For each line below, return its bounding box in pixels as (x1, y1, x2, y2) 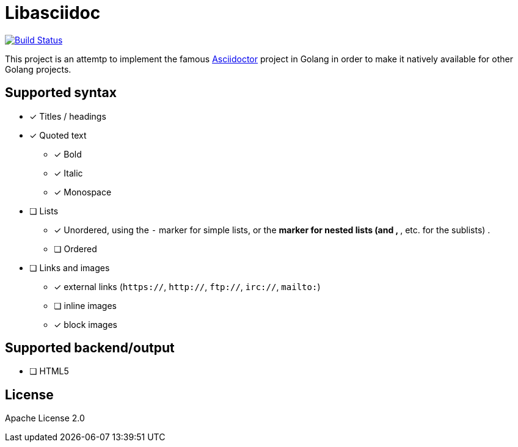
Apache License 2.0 (5, 413, 85, 424)
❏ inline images (54, 300, 117, 311)
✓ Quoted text (29, 129, 87, 140)
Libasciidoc (5, 2, 101, 23)
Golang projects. (5, 64, 71, 74)
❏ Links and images (29, 262, 110, 273)
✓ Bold (54, 148, 82, 159)
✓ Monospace (54, 186, 112, 197)
